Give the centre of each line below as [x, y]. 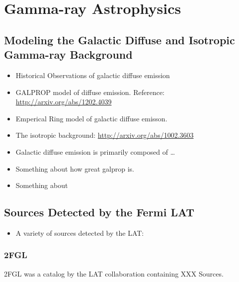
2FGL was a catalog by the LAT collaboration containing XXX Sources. [114, 273]
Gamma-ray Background [68, 54]
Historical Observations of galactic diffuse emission [93, 75]
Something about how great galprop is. [75, 168]
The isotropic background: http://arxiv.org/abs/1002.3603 [105, 135]
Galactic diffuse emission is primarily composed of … [95, 151]
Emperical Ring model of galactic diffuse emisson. [91, 118]
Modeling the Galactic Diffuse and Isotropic [119, 40]
